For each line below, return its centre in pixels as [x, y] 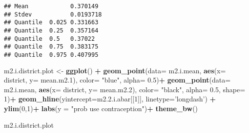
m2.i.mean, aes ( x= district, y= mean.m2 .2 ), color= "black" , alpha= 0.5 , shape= [125, 89]
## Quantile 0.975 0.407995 [51, 55]
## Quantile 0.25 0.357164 [51, 30]
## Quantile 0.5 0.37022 [50, 39]
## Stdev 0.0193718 [53, 14]
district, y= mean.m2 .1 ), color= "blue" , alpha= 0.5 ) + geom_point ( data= [117, 80]
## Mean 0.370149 [51, 6]
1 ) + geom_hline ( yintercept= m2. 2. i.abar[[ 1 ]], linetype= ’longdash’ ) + [110, 99]
